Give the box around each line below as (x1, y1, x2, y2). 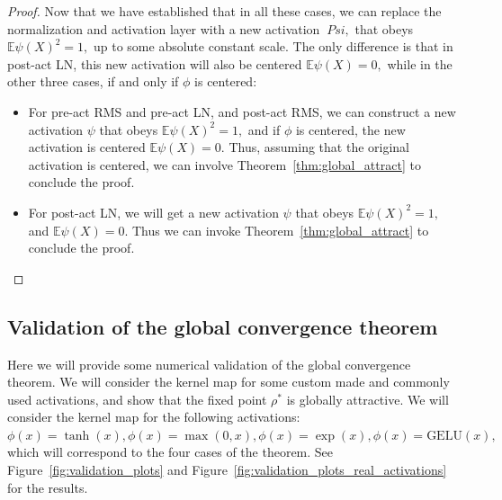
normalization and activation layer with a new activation (7, 19, 320, 38)
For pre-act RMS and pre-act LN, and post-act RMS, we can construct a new (28, 102, 456, 121)
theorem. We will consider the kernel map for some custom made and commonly (7, 372, 450, 391)
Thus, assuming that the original (229, 138, 409, 156)
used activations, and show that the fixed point (7, 389, 267, 408)
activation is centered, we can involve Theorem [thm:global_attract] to (28, 155, 421, 174)
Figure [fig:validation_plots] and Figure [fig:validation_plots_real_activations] (7, 460, 447, 479)
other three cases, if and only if (7, 72, 179, 91)
